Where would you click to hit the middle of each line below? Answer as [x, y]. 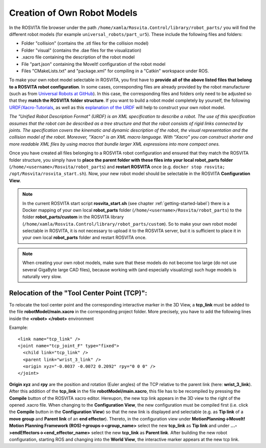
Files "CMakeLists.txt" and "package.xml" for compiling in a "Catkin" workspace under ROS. [115, 71]
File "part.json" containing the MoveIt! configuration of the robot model [94, 64]
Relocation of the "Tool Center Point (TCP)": [78, 293]
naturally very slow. [42, 277]
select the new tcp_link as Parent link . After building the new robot [159, 432]
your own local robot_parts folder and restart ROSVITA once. [84, 238]
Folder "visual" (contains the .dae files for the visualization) [81, 50]
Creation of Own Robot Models [73, 13]
